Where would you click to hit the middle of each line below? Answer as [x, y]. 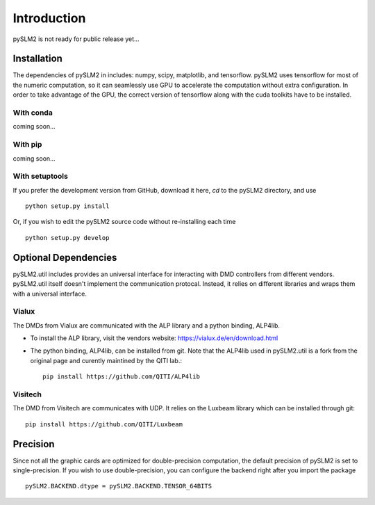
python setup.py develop [67, 238]
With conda [33, 113]
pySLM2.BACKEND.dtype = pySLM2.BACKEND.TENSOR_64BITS [118, 486]
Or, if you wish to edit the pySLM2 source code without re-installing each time [124, 222]
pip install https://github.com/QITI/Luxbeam [104, 424]
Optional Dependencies [65, 257]
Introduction [49, 18]
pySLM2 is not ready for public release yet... [76, 39]
